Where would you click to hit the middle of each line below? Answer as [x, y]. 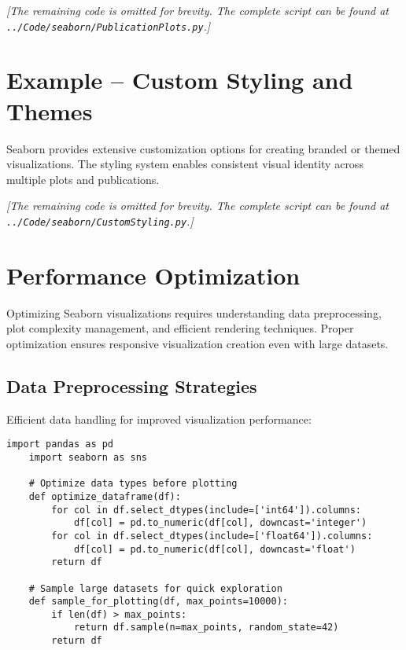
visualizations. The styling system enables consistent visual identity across [185, 164]
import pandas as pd [60, 444]
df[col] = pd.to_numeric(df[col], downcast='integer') [220, 523]
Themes [50, 110]
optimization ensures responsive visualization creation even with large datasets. [197, 343]
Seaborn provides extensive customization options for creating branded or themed [203, 148]
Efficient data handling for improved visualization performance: [159, 419]
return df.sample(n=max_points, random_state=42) [206, 628]
